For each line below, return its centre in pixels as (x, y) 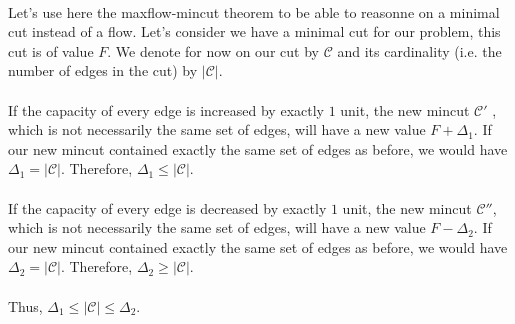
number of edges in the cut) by (103, 70)
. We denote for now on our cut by (213, 50)
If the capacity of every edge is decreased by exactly (167, 207)
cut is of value (51, 50)
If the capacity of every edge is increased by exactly (166, 109)
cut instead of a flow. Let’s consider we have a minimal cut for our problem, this (254, 31)
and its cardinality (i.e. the (419, 50)
